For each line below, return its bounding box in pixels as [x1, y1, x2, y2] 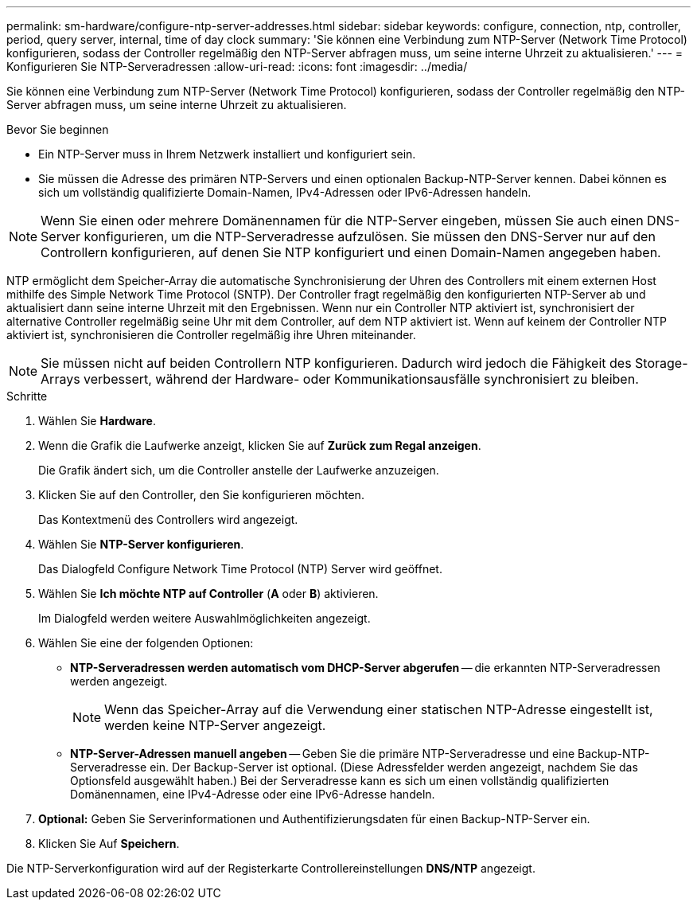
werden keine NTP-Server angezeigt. [104, 717, 326, 733]
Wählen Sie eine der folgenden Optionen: [38, 636, 254, 650]
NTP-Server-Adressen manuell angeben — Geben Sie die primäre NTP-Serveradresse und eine [70, 747, 575, 760]
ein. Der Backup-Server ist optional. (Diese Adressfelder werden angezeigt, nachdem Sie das [150, 760, 638, 774]
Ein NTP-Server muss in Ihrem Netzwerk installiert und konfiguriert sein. [38, 147, 416, 161]
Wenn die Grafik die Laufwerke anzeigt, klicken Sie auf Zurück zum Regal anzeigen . [38, 439, 481, 452]
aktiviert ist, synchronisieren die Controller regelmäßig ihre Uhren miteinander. [6, 328, 416, 342]
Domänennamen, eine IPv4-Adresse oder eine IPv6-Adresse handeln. [70, 787, 435, 801]
